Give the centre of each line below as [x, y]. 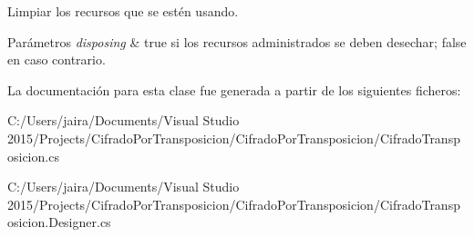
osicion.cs [33, 156]
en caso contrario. [57, 59]
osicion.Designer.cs [59, 222]
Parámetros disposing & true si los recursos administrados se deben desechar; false [237, 41]
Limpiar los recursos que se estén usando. [123, 11]
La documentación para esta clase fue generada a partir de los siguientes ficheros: [234, 89]
